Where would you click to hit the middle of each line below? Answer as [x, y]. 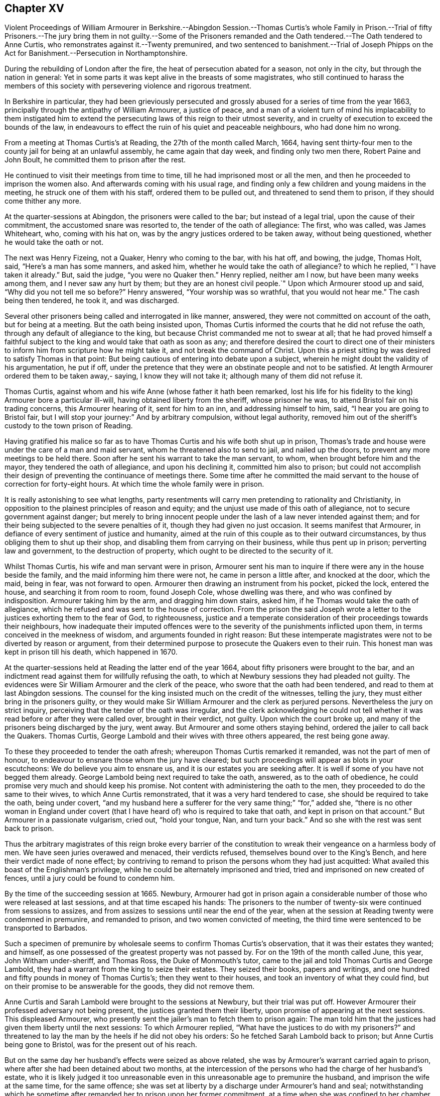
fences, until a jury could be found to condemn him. [90, 878]
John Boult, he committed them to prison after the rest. [95, 160]
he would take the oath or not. [54, 242]
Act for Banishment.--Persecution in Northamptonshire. [96, 53]
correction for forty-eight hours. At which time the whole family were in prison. [134, 484]
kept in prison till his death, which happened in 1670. [91, 652]
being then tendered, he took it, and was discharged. [92, 301]
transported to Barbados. [46, 928]
